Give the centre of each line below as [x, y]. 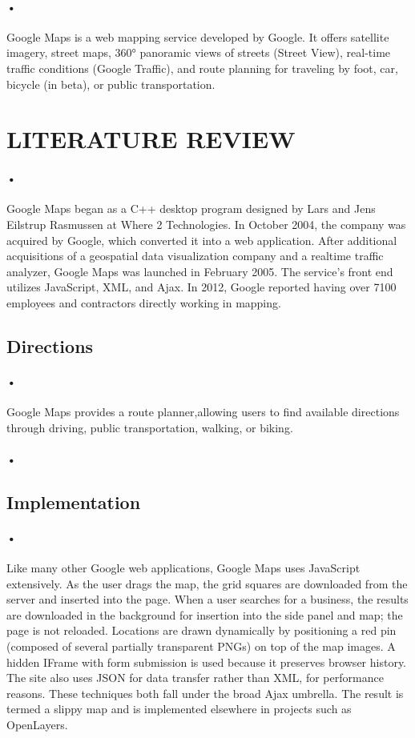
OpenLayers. [37, 724]
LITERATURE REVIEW [151, 139]
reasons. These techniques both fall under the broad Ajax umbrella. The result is [205, 693]
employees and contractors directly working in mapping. [144, 302]
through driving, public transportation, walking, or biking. [150, 427]
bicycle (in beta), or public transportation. [111, 84]
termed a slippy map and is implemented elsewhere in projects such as [179, 709]
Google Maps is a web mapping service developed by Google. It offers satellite [198, 36]
